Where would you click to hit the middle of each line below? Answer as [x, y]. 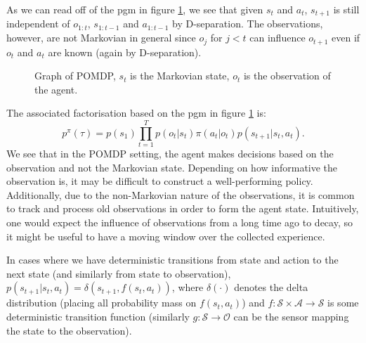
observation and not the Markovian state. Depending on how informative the [172, 167]
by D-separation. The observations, [248, 24]
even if [346, 38]
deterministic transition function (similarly [98, 316]
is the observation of [287, 76]
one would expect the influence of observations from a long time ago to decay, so [179, 222]
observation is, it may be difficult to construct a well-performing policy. [160, 181]
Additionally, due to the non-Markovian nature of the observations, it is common [181, 194]
